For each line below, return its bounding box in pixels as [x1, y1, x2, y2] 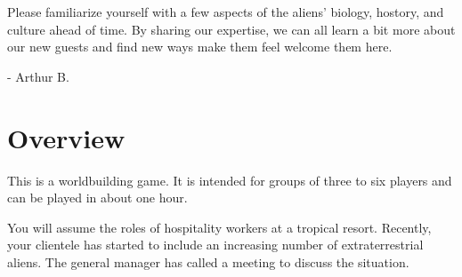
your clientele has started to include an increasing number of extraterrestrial [7, 235, 424, 254]
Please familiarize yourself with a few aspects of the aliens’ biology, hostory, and [7, 3, 444, 20]
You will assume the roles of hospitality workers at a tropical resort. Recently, [7, 218, 432, 236]
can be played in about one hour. [7, 188, 188, 207]
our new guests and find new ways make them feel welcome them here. [7, 37, 393, 56]
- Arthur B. [7, 67, 69, 85]
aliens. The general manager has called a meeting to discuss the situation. [7, 252, 409, 271]
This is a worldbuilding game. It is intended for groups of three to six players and [7, 170, 452, 189]
